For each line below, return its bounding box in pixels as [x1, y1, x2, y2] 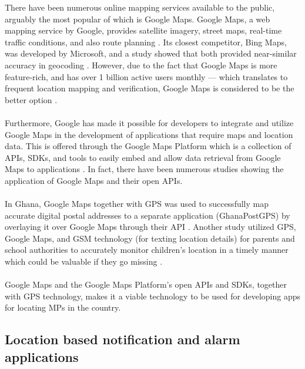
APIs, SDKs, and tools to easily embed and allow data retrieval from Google [5, 151, 281, 163]
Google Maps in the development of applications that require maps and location [5, 128, 293, 140]
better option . [5, 93, 58, 106]
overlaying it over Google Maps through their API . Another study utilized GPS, [5, 220, 296, 233]
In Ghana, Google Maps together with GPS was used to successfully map [5, 197, 269, 210]
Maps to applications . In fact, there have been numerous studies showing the [5, 163, 284, 175]
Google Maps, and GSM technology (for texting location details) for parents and [5, 232, 295, 244]
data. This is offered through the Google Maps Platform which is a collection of [5, 140, 291, 152]
